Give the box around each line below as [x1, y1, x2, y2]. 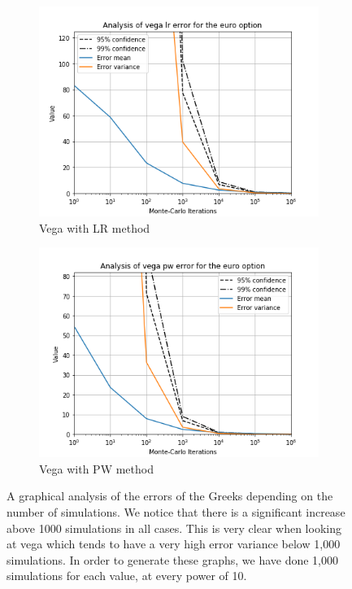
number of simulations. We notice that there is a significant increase [7, 503, 345, 520]
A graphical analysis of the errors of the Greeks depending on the [7, 487, 333, 504]
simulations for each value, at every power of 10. [7, 567, 247, 584]
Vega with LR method [39, 219, 150, 236]
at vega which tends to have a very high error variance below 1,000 [7, 535, 341, 552]
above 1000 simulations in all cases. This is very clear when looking [7, 519, 341, 536]
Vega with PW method [39, 460, 154, 477]
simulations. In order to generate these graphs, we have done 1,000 [7, 551, 338, 568]
